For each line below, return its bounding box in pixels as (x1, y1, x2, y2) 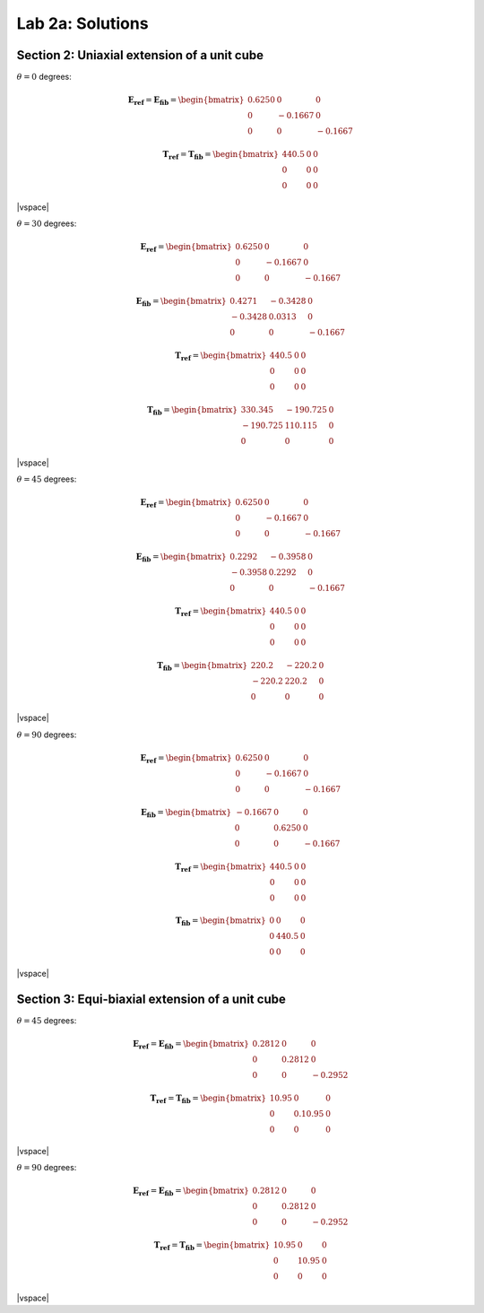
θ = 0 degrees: (16, 72, 72, 83)
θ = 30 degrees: (16, 218, 77, 229)
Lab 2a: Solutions (16, 13, 149, 33)
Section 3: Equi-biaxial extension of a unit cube (16, 991, 286, 1006)
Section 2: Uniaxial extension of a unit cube (16, 48, 264, 63)
